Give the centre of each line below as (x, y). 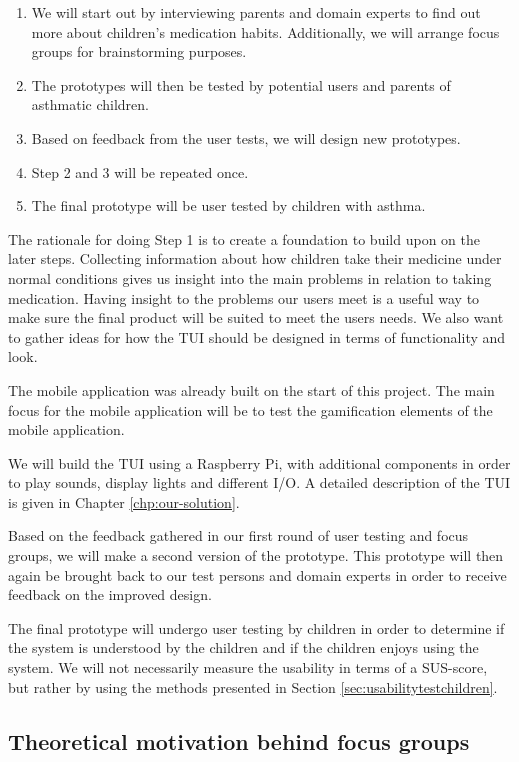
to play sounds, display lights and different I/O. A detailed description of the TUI (259, 482)
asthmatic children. (90, 104)
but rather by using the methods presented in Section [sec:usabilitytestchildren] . (253, 686)
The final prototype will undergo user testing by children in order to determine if (256, 627)
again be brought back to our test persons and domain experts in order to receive (257, 574)
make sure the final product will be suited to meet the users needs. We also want (256, 317)
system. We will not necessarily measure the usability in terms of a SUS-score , (248, 667)
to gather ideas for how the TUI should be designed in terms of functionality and (257, 336)
